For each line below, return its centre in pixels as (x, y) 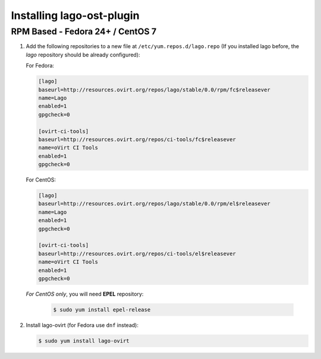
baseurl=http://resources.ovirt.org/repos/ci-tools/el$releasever (137, 253)
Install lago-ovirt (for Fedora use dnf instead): (82, 325)
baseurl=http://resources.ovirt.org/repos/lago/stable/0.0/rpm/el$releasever (154, 204)
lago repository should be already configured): (83, 55)
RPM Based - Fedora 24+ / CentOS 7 (84, 31)
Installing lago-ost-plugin (75, 15)
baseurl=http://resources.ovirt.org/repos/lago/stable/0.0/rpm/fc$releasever (154, 90)
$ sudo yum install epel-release (102, 309)
